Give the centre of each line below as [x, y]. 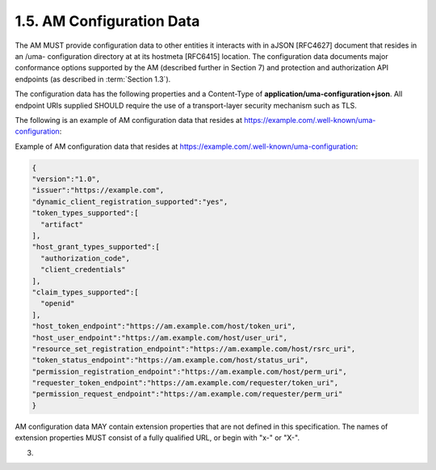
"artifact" [62, 224]
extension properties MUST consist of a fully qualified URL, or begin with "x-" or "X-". [157, 438]
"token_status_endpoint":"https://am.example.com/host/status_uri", [170, 360]
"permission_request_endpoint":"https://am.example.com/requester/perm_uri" [187, 394]
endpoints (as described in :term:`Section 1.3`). [93, 79]
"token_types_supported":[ [85, 213]
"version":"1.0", [66, 179]
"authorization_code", [86, 258]
